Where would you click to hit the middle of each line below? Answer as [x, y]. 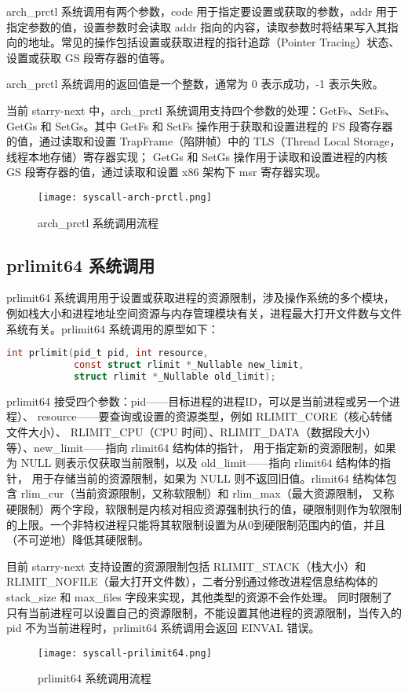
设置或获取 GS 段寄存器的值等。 [89, 57]
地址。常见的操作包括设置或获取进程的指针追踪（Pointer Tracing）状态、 [214, 42]
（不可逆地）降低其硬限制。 [78, 540]
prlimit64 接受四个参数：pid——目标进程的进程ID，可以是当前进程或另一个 [198, 401]
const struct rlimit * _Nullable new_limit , [189, 365]
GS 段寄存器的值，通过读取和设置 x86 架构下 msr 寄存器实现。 [167, 172]
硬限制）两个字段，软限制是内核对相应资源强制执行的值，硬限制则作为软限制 [204, 508]
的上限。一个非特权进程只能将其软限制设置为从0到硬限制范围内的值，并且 [196, 524]
